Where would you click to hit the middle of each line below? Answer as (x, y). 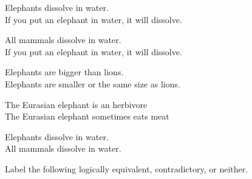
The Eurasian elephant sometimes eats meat (87, 116)
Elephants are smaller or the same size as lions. (93, 83)
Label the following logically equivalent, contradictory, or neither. (127, 168)
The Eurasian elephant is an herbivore (76, 104)
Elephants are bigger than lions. (64, 72)
